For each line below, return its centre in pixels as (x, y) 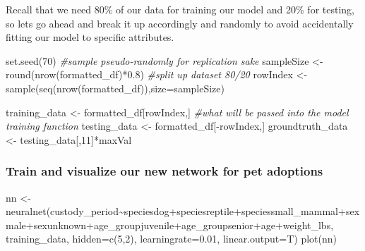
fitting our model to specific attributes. (90, 37)
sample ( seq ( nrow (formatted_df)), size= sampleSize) (115, 88)
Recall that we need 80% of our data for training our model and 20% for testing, (180, 9)
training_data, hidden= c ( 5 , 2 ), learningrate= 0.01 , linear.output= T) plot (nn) (171, 239)
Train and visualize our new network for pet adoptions (164, 171)
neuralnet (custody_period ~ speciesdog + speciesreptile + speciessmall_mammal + (176, 211)
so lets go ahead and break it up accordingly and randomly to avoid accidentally (180, 23)
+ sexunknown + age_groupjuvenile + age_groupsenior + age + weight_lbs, (180, 225)
